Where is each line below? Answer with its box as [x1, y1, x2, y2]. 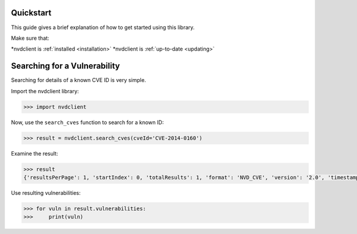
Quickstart [11, 8, 52, 18]
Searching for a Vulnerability [11, 61, 120, 71]
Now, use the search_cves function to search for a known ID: [11, 119, 164, 126]
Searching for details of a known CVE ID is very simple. [11, 77, 146, 84]
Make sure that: [11, 34, 50, 42]
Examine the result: [11, 150, 58, 157]
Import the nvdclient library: [11, 87, 79, 94]
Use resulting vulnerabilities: [11, 189, 81, 196]
